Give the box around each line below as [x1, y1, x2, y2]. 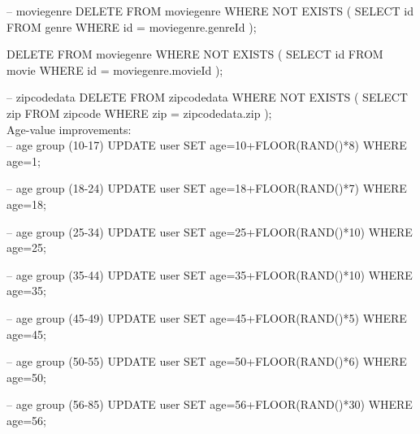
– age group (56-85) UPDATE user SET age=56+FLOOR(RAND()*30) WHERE [6, 396, 413, 413]
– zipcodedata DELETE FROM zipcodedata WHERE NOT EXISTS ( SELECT [6, 89, 408, 106]
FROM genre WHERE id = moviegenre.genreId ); [6, 18, 257, 35]
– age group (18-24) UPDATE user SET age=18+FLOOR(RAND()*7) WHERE [6, 180, 407, 197]
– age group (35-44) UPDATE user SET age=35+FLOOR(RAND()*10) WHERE [6, 266, 413, 283]
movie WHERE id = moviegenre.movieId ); [6, 61, 223, 78]
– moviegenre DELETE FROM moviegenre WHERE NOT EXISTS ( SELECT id [6, 2, 414, 19]
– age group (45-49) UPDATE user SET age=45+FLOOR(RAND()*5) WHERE [6, 309, 407, 326]
